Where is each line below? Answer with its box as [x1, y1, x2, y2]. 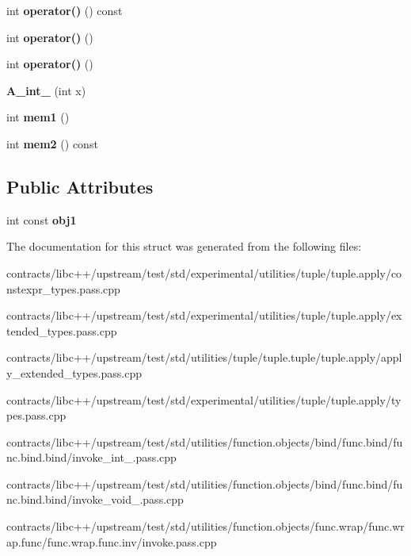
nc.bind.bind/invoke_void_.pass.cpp [6, 491, 184, 508]
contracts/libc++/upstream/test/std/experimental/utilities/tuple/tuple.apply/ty [6, 391, 401, 408]
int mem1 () [6, 109, 70, 125]
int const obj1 [6, 211, 77, 228]
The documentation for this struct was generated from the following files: [6, 238, 362, 255]
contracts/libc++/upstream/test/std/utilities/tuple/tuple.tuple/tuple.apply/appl [6, 349, 402, 366]
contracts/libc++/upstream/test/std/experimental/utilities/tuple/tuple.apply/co [6, 264, 402, 281]
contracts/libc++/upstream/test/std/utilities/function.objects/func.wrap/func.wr [6, 518, 405, 535]
